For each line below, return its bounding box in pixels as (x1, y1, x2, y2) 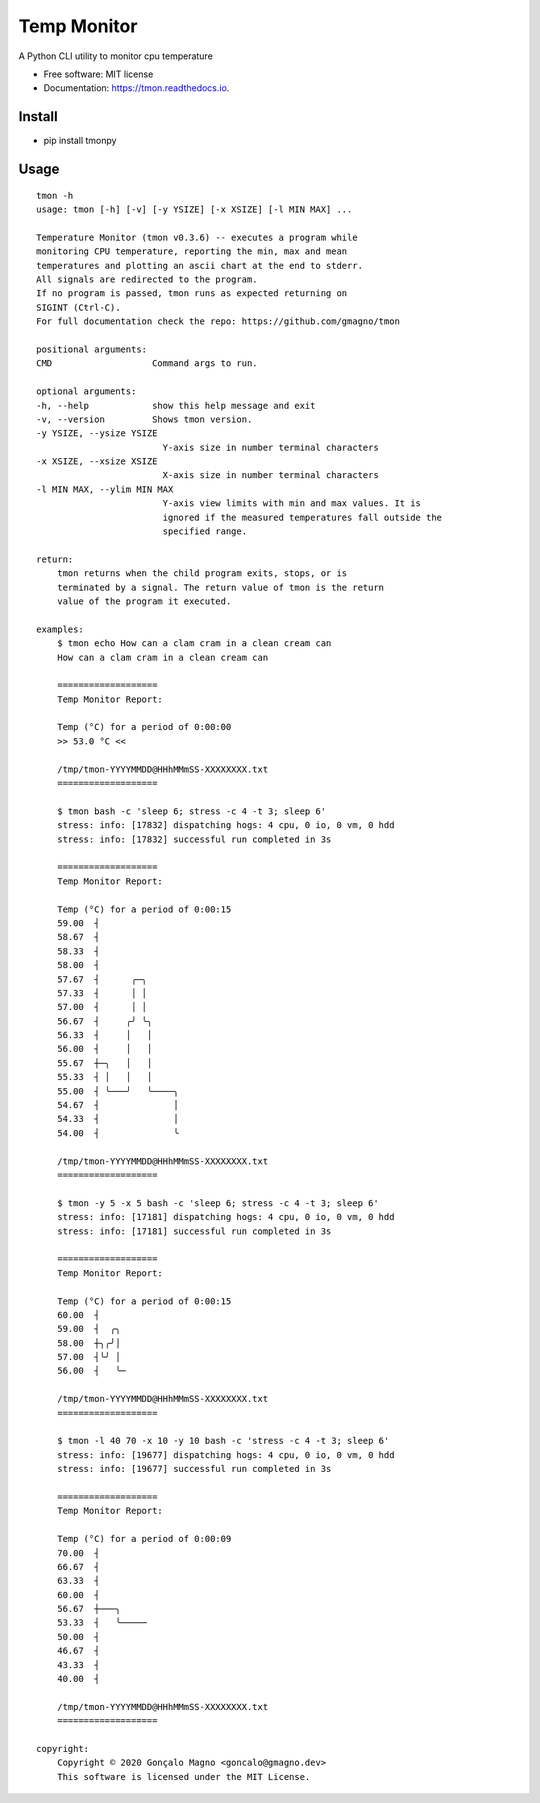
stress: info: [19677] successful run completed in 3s (56, 1463, 332, 1475)
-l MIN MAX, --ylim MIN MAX (36, 483, 174, 495)
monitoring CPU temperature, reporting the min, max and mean (36, 246, 348, 257)
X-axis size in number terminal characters (162, 470, 379, 481)
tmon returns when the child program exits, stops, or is (56, 568, 348, 579)
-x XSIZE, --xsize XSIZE (36, 456, 158, 467)
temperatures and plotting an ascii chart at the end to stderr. (36, 260, 364, 271)
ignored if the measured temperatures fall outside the (162, 511, 443, 523)
